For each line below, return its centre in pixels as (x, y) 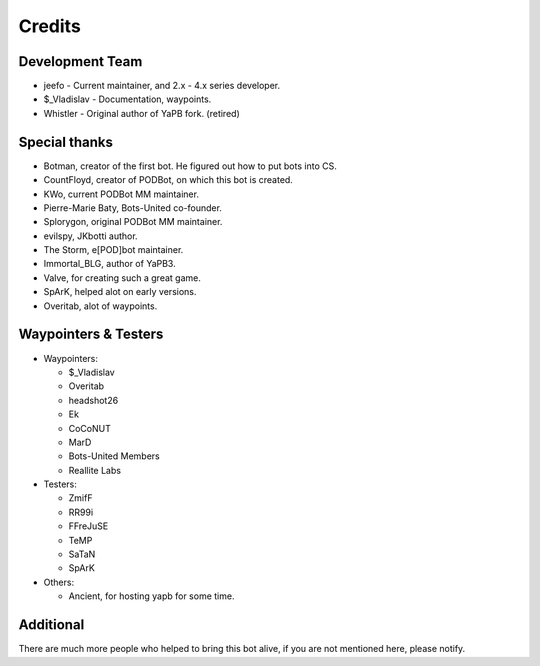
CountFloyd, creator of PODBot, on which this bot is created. (168, 180)
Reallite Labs (95, 470)
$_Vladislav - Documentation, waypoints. (127, 99)
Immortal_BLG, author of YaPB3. (109, 264)
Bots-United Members (114, 456)
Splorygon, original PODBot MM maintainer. (133, 222)
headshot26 (93, 400)
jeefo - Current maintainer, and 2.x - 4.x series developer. (162, 86)
